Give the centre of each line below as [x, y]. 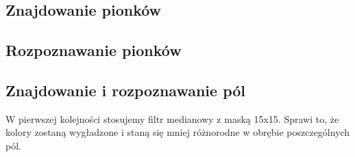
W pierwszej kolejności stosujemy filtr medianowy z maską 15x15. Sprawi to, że [172, 118]
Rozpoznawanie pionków [94, 50]
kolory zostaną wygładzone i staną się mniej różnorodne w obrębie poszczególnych [178, 132]
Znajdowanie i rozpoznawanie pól [126, 90]
